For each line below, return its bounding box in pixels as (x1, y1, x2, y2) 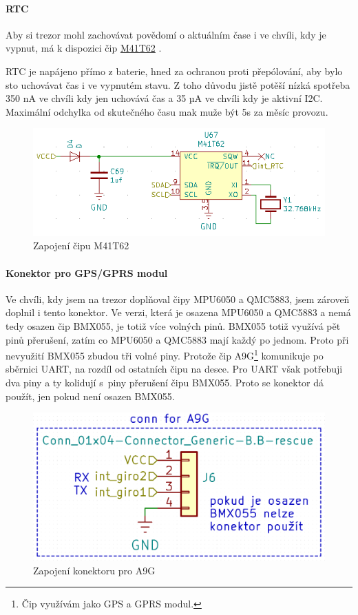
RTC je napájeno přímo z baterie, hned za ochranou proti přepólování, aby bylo (6, 63, 343, 78)
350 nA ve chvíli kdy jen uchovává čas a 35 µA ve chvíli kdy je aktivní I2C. (6, 91, 323, 105)
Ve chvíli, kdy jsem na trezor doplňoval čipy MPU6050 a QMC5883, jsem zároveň (6, 291, 350, 306)
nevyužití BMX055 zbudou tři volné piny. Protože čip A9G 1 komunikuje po (6, 346, 324, 362)
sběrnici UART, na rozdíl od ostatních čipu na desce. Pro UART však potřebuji (6, 362, 343, 376)
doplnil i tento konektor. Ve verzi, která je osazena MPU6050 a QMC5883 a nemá (6, 305, 351, 320)
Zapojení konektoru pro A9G (33, 563, 156, 577)
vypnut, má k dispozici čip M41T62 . (6, 41, 162, 55)
